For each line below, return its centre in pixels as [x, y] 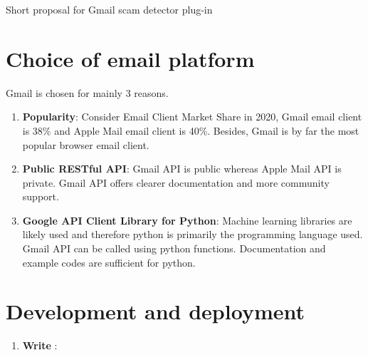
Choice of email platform [130, 58]
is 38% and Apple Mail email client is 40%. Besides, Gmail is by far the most [191, 130]
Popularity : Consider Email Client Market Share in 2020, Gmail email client [192, 117]
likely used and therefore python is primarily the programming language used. [193, 234]
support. [41, 196]
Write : [40, 345]
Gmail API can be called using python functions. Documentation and [174, 248]
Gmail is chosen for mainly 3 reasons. [87, 92]
